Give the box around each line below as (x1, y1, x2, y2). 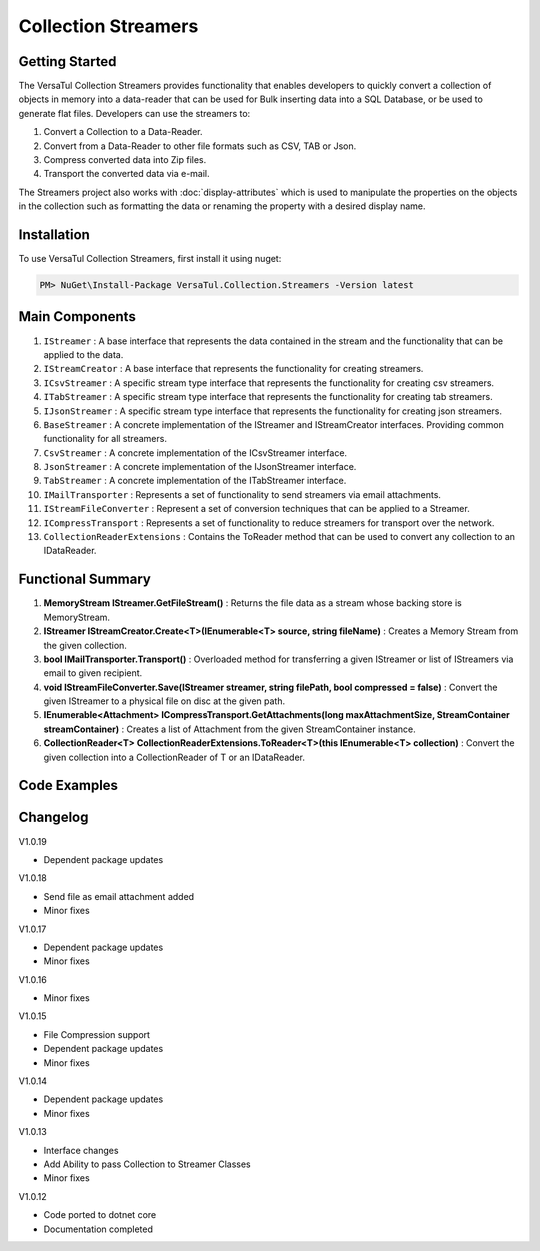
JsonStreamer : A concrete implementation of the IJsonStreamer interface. (43, 461, 357, 473)
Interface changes (43, 1144, 119, 1156)
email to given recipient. (43, 667, 143, 679)
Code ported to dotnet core (43, 1209, 157, 1221)
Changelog (18, 809, 89, 826)
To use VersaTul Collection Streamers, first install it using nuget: (18, 253, 282, 265)
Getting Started (18, 53, 117, 70)
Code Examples (18, 777, 119, 794)
